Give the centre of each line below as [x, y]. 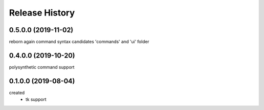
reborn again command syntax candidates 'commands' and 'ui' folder [79, 42]
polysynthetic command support [42, 67]
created [17, 92]
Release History [42, 13]
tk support [36, 99]
